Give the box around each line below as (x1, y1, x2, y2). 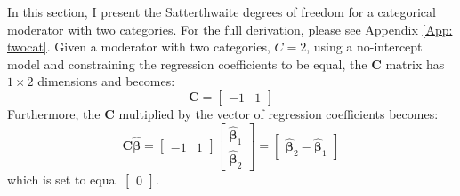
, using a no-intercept (306, 37, 423, 56)
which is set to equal (7, 169, 119, 188)
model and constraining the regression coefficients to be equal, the (7, 54, 367, 73)
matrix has (385, 54, 445, 73)
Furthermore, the (7, 104, 101, 122)
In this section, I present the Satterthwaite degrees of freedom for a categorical (7, 3, 436, 20)
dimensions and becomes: (37, 72, 175, 90)
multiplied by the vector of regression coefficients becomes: (118, 104, 439, 122)
